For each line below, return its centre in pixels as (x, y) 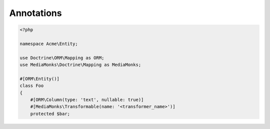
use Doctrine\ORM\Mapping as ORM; (62, 58)
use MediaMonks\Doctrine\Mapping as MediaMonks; (80, 65)
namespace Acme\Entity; (49, 43)
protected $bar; (50, 113)
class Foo (32, 86)
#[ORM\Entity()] (40, 78)
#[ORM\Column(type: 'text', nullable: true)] (87, 100)
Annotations (35, 13)
